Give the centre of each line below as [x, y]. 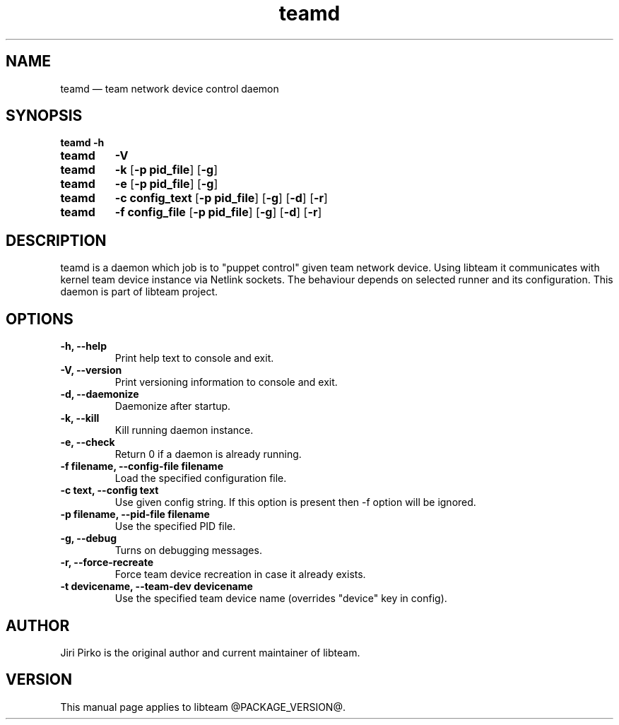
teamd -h [82, 143]
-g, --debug [88, 538]
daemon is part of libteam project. [139, 292]
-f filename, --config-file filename [142, 466]
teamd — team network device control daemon [170, 88]
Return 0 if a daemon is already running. [208, 454]
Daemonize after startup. [173, 406]
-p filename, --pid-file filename [135, 514]
